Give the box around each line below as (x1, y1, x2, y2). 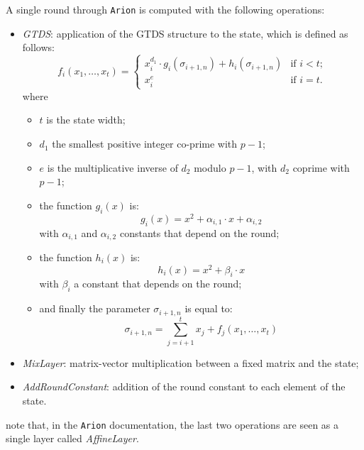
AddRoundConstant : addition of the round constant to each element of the (22, 379, 346, 394)
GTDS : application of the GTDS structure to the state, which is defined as (22, 26, 348, 40)
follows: (22, 40, 55, 55)
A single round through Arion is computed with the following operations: (6, 2, 325, 16)
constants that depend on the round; (119, 225, 280, 240)
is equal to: (184, 301, 233, 316)
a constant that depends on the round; (74, 276, 242, 291)
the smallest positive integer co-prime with (52, 136, 238, 151)
